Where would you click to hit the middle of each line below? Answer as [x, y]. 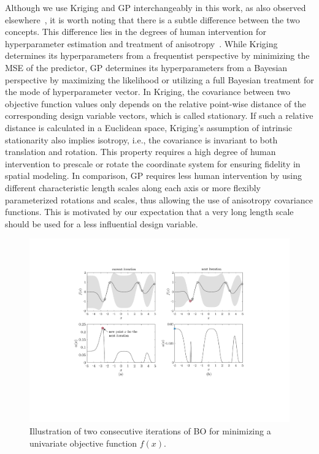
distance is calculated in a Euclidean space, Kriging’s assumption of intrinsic [149, 127]
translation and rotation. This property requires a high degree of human [140, 152]
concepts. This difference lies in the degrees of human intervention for [136, 32]
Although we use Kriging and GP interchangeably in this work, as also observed [156, 7]
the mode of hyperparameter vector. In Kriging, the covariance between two [148, 92]
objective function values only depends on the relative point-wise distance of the [156, 103]
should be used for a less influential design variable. [102, 223]
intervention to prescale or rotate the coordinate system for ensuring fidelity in [153, 163]
